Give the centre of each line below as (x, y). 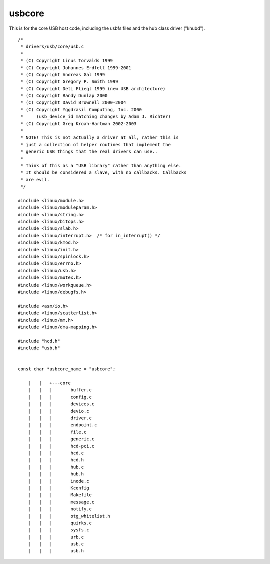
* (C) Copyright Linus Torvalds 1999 (67, 61)
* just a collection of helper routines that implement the (96, 145)
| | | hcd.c (56, 453)
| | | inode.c (59, 481)
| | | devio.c (59, 411)
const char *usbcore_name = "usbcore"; (67, 369)
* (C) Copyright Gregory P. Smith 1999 (69, 82)
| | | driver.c (60, 418)
